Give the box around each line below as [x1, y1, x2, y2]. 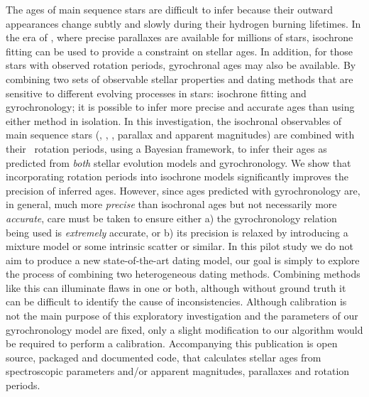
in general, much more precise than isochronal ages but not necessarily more [6, 197, 337, 212]
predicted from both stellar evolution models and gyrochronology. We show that [6, 155, 351, 170]
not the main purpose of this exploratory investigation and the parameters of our [6, 308, 358, 323]
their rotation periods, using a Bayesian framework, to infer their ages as [6, 141, 327, 156]
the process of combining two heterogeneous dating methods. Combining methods [6, 266, 360, 281]
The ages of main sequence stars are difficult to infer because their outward [6, 2, 333, 16]
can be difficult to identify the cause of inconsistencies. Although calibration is [6, 294, 347, 309]
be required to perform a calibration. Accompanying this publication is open [6, 336, 338, 351]
